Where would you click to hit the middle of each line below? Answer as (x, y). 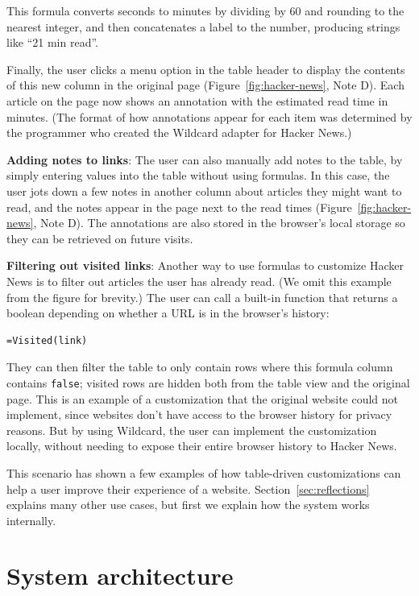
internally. (31, 520)
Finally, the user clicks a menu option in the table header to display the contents (206, 69)
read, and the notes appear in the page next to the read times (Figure (179, 207)
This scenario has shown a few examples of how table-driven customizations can (204, 472)
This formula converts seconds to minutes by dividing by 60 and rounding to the (205, 10)
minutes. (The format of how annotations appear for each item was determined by (209, 116)
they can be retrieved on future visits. (100, 238)
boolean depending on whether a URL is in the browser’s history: (168, 313)
